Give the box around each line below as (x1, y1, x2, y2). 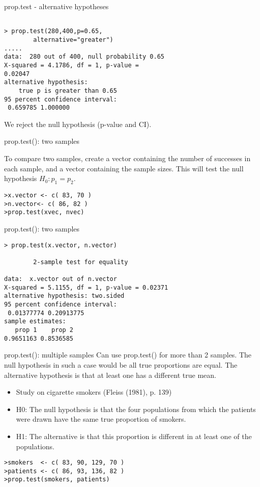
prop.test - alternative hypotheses (4, 1, 109, 11)
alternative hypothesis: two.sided (4, 292, 125, 300)
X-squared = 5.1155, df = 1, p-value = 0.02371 (4, 284, 168, 291)
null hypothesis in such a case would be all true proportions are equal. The (4, 360, 238, 370)
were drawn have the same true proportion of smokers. (16, 414, 186, 424)
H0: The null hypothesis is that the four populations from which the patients (16, 403, 256, 414)
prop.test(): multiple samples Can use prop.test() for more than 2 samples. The (4, 349, 252, 360)
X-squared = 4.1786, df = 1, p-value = (4, 61, 139, 69)
